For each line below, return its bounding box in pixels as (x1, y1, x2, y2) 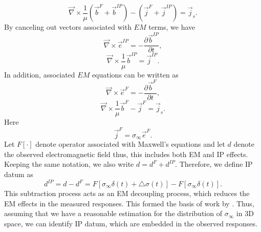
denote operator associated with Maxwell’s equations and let (35, 139, 225, 149)
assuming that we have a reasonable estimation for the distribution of (4, 208, 222, 219)
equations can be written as (92, 69, 179, 80)
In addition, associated (4, 69, 75, 80)
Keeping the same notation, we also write (4, 159, 134, 169)
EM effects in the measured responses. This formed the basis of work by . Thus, (4, 198, 254, 208)
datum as (4, 168, 33, 179)
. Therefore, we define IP (175, 159, 253, 169)
